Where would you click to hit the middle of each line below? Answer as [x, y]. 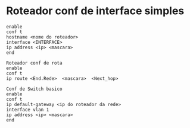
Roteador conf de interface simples [95, 11]
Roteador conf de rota [34, 63]
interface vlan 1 [28, 110]
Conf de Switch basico [34, 89]
